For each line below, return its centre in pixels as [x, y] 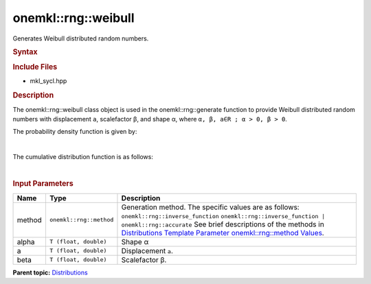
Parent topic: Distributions [50, 272]
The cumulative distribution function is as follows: [83, 157]
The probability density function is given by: [75, 132]
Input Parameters [43, 184]
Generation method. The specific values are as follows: [210, 207]
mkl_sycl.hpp [48, 81]
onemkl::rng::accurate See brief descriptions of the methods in [223, 224]
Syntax [25, 51]
